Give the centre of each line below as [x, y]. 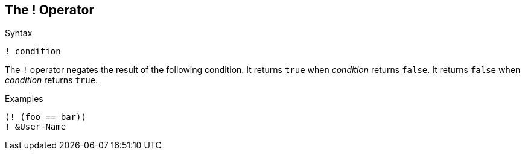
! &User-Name [36, 127]
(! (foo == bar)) [46, 117]
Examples [24, 99]
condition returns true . [52, 80]
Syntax [19, 33]
